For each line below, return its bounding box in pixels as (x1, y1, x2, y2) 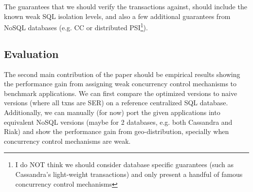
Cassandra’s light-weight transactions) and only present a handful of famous (15, 169, 243, 179)
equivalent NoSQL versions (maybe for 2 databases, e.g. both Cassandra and (4, 116, 233, 127)
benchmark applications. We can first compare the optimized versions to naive (4, 88, 237, 98)
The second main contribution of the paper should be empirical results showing (4, 69, 240, 79)
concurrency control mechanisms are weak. (4, 135, 131, 146)
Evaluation (4, 46, 59, 61)
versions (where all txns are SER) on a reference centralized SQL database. (4, 97, 228, 108)
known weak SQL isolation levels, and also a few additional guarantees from (4, 11, 231, 21)
